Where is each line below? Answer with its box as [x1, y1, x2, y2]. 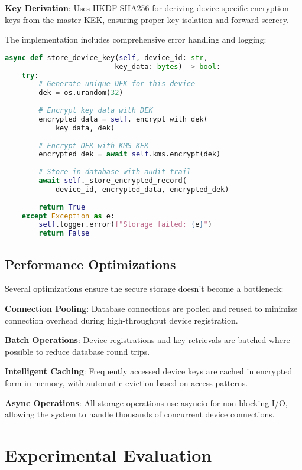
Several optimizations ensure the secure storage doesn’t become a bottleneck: [5, 282, 284, 295]
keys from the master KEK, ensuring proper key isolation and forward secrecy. [5, 13, 289, 25]
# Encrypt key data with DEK [38, 106, 153, 115]
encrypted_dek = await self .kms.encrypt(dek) [38, 150, 221, 159]
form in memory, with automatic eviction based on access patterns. [5, 376, 248, 389]
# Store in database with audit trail [38, 168, 191, 177]
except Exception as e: [21, 211, 115, 220]
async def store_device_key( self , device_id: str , [5, 53, 208, 62]
